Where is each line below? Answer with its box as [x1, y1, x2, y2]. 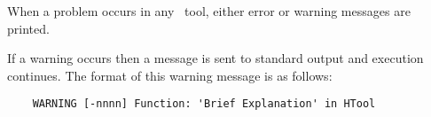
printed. [7, 19, 50, 37]
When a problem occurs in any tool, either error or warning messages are [7, 2, 411, 19]
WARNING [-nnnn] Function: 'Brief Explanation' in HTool [32, 97, 376, 111]
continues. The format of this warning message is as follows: [7, 66, 333, 84]
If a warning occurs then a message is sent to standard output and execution [7, 49, 424, 67]
